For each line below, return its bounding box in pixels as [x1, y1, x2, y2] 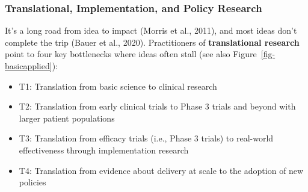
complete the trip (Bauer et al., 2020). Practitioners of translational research [5, 36, 300, 48]
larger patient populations [19, 111, 115, 124]
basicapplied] [5, 60, 52, 72]
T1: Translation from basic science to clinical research [19, 79, 217, 92]
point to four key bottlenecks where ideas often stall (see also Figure [5, 48, 257, 60]
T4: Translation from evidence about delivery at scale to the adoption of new [19, 164, 304, 176]
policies [19, 176, 46, 188]
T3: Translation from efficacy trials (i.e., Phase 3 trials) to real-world [19, 132, 274, 144]
